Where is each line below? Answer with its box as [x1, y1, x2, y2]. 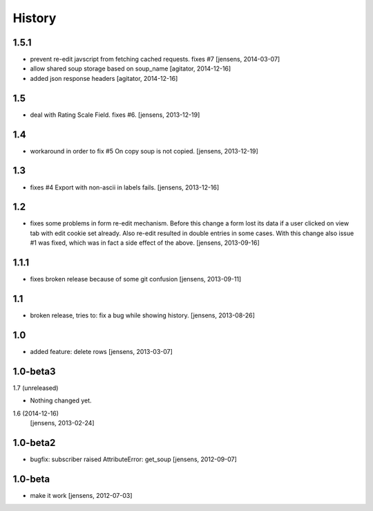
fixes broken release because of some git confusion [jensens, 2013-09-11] [30, 275, 242, 284]
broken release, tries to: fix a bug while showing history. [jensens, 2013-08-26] [30, 311, 256, 319]
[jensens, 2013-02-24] [30, 419, 95, 427]
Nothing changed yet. [30, 396, 93, 405]
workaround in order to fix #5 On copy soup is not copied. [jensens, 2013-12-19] [30, 147, 258, 155]
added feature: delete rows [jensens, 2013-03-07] [30, 347, 173, 355]
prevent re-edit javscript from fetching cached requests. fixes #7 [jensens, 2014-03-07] [30, 55, 280, 64]
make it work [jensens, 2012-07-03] [30, 491, 133, 499]
